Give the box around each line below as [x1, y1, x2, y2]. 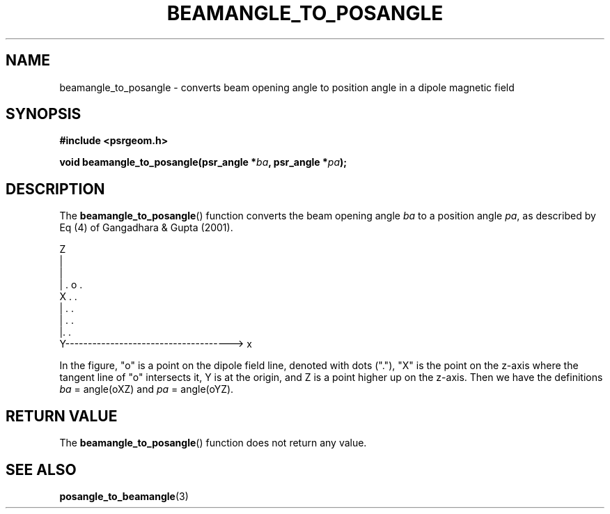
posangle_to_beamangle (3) [59, 490, 189, 502]
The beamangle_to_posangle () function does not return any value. [59, 437, 367, 449]
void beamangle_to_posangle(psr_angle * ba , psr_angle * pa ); [59, 156, 347, 169]
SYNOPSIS [6, 105, 81, 123]
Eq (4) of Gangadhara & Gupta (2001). [59, 221, 233, 234]
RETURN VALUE [6, 407, 118, 425]
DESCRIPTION [6, 180, 105, 198]
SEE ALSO [6, 460, 77, 478]
